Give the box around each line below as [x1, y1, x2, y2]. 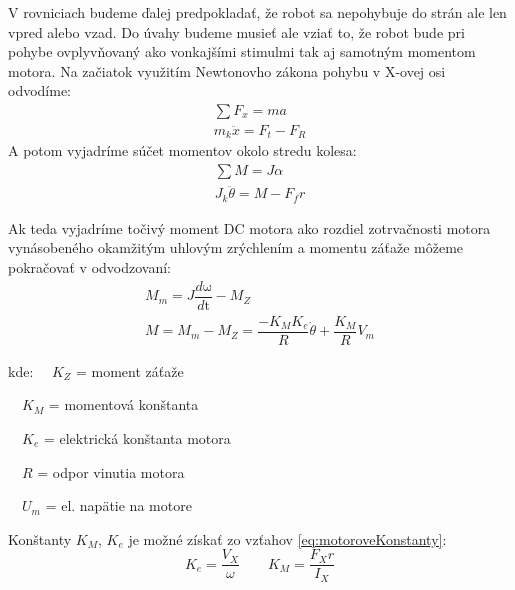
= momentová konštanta [48, 394, 199, 415]
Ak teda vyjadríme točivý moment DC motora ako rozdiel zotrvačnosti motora [8, 217, 491, 238]
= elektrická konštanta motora [43, 427, 231, 448]
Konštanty [8, 528, 72, 549]
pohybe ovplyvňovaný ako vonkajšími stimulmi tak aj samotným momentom [8, 41, 476, 62]
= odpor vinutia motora [37, 461, 185, 482]
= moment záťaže [75, 360, 184, 381]
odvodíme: [8, 80, 72, 101]
